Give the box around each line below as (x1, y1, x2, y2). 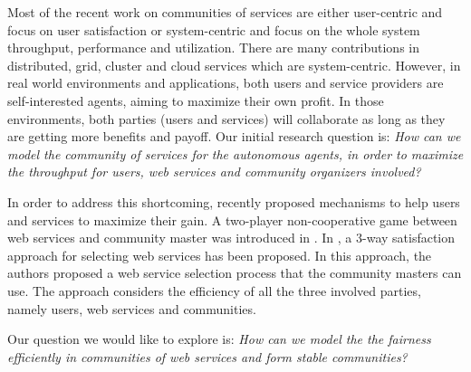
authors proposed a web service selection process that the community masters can (7, 263, 462, 282)
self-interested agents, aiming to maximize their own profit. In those (7, 91, 384, 110)
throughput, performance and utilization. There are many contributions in (7, 38, 419, 57)
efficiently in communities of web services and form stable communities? (7, 347, 408, 366)
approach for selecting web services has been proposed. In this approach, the (7, 245, 432, 264)
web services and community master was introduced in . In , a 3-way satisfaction (7, 228, 456, 247)
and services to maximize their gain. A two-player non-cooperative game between (7, 210, 457, 229)
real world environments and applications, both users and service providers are (7, 73, 444, 92)
